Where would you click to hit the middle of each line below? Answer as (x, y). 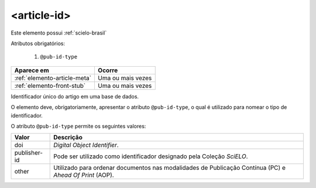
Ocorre (108, 70)
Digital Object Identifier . (86, 145)
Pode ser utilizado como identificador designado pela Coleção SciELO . (151, 156)
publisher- (29, 153)
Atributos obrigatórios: (38, 43)
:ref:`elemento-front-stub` (50, 86)
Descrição (68, 138)
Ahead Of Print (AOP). (84, 175)
